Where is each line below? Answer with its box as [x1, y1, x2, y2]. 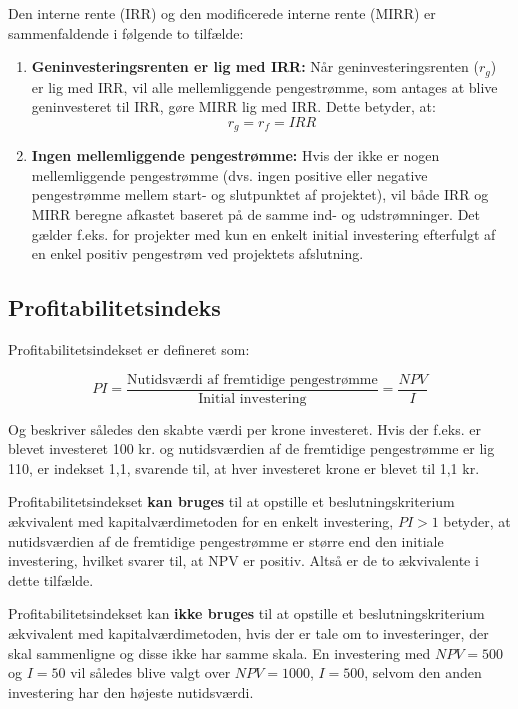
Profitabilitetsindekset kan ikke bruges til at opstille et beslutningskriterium [8, 603, 485, 624]
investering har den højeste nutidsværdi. [8, 681, 254, 702]
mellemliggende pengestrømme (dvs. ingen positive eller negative [31, 164, 428, 185]
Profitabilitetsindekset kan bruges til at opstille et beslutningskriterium [8, 491, 455, 512]
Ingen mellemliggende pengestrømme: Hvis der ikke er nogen [31, 145, 440, 166]
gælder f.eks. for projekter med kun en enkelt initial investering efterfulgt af [31, 223, 496, 244]
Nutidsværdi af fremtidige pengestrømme [127, 372, 378, 387]
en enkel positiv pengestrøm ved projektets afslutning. [31, 243, 364, 264]
